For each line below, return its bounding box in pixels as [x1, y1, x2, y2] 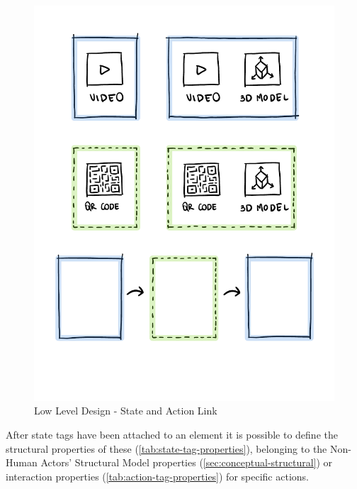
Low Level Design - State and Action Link [34, 403, 217, 418]
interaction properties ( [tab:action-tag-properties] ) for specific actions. [6, 468, 309, 483]
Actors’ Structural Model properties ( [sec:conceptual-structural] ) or [40, 455, 333, 470]
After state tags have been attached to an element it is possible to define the [6, 427, 338, 441]
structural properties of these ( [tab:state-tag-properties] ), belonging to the [6, 441, 327, 456]
